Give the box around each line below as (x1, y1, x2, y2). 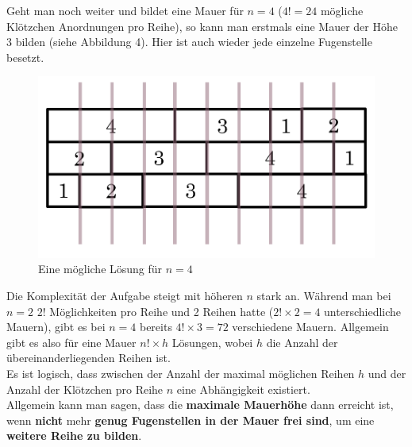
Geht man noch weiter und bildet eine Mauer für (6, 2, 244, 18)
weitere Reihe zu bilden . (6, 427, 142, 444)
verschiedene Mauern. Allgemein (232, 318, 389, 335)
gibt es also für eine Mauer (6, 333, 137, 350)
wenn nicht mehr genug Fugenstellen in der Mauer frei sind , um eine (6, 411, 375, 428)
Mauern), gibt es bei (6, 318, 106, 335)
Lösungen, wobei (171, 333, 253, 350)
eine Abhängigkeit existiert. (176, 380, 310, 397)
